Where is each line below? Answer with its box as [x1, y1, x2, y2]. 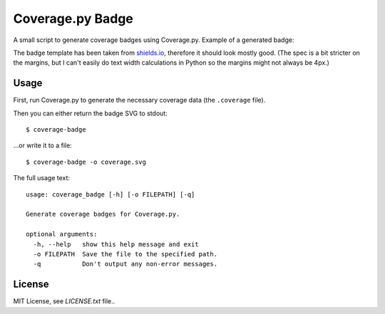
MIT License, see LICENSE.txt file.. [13, 297, 115, 305]
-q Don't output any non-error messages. [33, 260, 217, 268]
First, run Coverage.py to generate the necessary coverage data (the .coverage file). [13, 96, 266, 105]
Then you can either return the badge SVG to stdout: [13, 109, 168, 117]
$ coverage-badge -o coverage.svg [26, 157, 146, 166]
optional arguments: [26, 230, 98, 239]
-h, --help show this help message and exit [33, 240, 199, 248]
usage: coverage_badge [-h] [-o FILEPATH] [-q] [26, 190, 195, 199]
